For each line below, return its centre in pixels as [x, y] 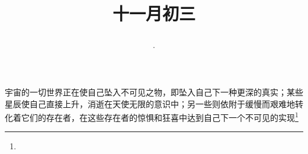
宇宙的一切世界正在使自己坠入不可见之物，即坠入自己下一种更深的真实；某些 [154, 92]
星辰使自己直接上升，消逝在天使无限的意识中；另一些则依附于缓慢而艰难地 [150, 103]
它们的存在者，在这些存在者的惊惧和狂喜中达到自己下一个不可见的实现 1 [160, 116]
